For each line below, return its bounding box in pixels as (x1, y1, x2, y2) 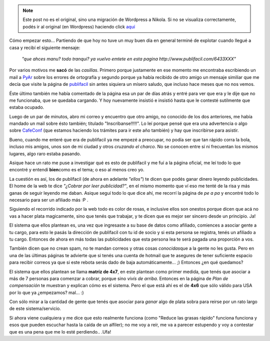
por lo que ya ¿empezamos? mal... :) (9, 290, 84, 296)
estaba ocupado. (9, 104, 44, 110)
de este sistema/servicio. (9, 306, 61, 312)
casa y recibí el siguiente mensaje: (9, 44, 80, 50)
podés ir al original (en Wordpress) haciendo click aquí (22, 23, 135, 29)
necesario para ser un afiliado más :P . (9, 197, 88, 203)
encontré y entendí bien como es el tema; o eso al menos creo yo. (9, 167, 144, 173)
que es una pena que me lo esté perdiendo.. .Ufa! (9, 329, 111, 335)
